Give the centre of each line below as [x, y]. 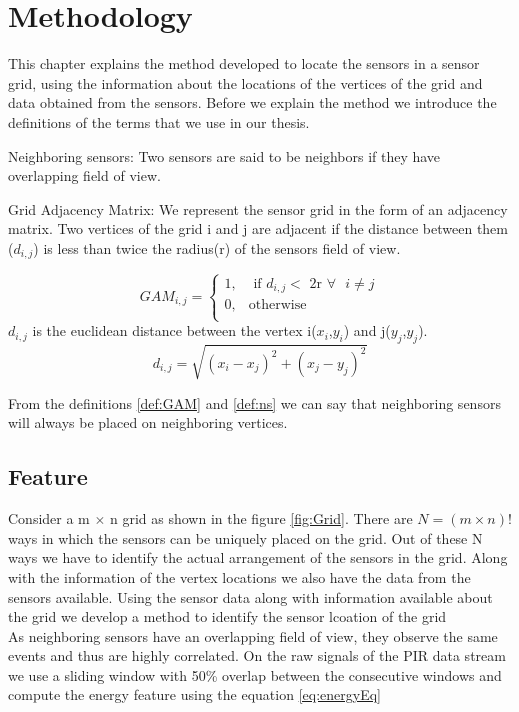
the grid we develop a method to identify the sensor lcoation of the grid [227, 616]
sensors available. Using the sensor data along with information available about [250, 596]
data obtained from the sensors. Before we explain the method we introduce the [252, 102]
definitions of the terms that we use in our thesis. [159, 121]
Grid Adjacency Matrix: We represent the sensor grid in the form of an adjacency [258, 208]
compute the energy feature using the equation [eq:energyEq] [194, 694]
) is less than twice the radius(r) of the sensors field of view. [217, 247]
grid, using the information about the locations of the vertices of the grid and [245, 82]
